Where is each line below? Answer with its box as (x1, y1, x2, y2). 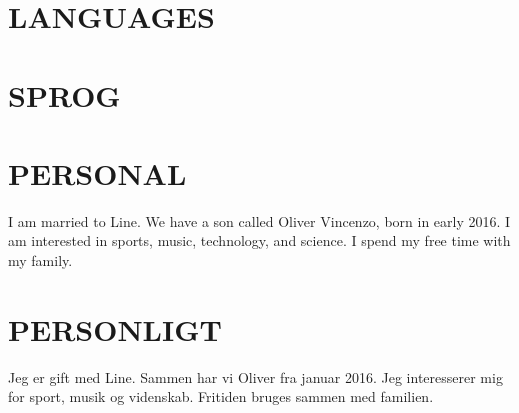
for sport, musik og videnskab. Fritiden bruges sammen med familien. (8, 386, 434, 407)
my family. (8, 250, 73, 271)
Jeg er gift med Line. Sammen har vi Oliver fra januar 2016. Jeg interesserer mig (8, 366, 503, 387)
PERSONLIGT (8, 308, 222, 349)
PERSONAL (8, 152, 187, 193)
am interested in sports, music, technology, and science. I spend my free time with (8, 230, 511, 251)
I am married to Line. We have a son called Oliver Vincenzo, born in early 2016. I (8, 210, 511, 231)
